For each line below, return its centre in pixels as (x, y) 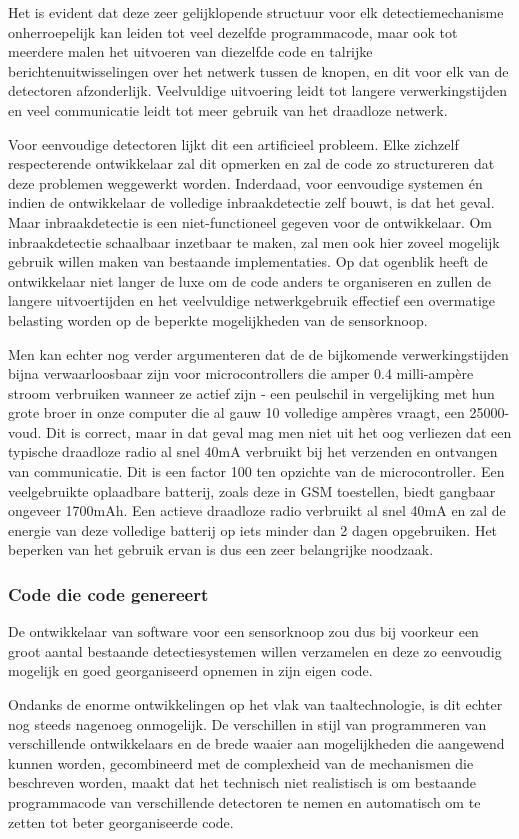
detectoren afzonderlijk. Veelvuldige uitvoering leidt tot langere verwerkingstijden (257, 90)
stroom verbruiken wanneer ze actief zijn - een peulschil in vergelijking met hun (251, 392)
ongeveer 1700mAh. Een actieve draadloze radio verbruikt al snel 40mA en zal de (257, 510)
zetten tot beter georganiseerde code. (121, 821)
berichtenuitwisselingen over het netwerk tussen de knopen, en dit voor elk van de (258, 70)
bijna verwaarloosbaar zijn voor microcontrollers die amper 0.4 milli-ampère (241, 373)
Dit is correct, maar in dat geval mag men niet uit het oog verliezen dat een (279, 431)
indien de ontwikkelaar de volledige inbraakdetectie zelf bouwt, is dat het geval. (251, 202)
